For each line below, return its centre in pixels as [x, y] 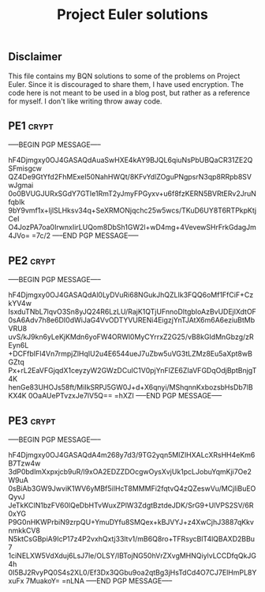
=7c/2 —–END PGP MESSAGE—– [85, 236]
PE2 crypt [32, 260]
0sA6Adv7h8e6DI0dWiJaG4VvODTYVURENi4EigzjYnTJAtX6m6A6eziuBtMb [132, 320]
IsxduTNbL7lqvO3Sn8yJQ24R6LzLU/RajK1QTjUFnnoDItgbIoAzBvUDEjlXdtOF [132, 312]
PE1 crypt [31, 126]
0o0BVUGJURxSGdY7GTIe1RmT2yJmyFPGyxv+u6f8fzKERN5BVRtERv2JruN [132, 194]
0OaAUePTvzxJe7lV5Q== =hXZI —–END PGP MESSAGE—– [125, 396]
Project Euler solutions [132, 15]
